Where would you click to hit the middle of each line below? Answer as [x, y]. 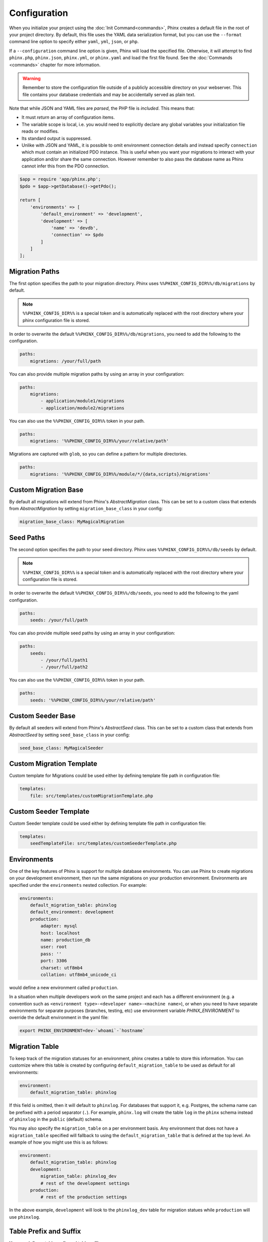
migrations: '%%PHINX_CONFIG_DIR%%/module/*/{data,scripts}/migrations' [120, 474]
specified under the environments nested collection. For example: [78, 885]
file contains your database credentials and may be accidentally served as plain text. [109, 94]
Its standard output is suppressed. [57, 138]
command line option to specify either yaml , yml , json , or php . [74, 42]
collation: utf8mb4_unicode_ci [78, 974]
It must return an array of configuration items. [68, 117]
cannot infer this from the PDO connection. [66, 166]
